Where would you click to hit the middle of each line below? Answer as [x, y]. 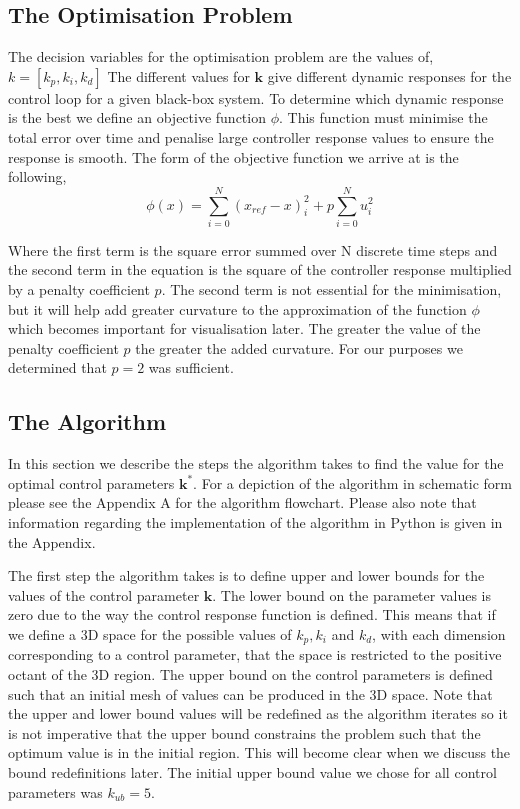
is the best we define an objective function [137, 117]
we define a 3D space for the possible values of [150, 634]
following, [37, 176]
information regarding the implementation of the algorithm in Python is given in [255, 522]
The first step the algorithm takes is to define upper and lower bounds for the [246, 575]
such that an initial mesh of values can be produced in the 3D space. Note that [250, 693]
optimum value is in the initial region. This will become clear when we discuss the [259, 752]
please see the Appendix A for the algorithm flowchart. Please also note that [242, 502]
